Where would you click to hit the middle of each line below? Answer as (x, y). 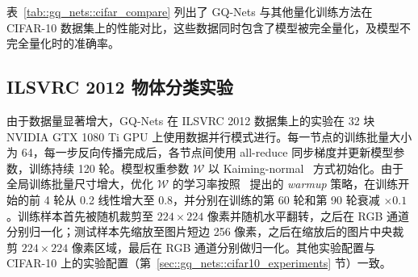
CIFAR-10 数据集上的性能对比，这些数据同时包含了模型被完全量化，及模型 (203, 27)
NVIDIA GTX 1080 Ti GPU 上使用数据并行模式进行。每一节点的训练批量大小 (209, 136)
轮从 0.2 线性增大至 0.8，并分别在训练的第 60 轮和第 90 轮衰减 (217, 199)
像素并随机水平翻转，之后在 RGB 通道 (308, 215)
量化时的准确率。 (74, 43)
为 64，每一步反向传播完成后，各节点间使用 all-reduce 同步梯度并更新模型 (200, 152)
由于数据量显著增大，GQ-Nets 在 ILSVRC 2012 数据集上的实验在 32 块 (191, 120)
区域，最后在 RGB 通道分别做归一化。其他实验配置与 (235, 247)
